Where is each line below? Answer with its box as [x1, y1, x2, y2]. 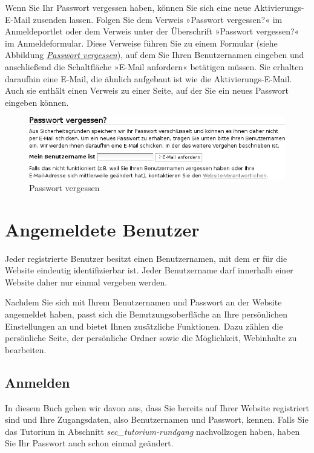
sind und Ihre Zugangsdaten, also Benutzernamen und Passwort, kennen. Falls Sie [5, 413, 309, 426]
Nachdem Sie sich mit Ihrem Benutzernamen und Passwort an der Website [5, 296, 282, 308]
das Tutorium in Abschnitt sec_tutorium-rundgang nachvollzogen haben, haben [5, 425, 300, 437]
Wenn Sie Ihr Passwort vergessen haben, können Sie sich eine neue [5, 1, 252, 13]
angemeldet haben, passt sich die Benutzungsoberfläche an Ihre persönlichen [5, 308, 287, 321]
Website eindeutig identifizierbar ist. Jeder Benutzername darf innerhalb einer [5, 264, 293, 276]
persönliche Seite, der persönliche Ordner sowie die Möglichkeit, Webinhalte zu [5, 331, 297, 344]
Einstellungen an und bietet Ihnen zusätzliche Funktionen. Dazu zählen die [5, 319, 283, 332]
